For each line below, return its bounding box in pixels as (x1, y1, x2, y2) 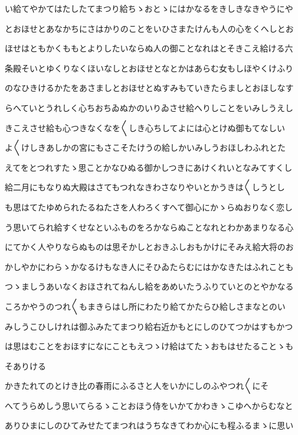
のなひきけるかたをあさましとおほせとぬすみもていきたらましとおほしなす (5, 82, 294, 94)
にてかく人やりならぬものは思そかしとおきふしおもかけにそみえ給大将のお (5, 241, 294, 253)
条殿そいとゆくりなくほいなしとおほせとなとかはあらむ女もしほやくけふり (5, 61, 294, 74)
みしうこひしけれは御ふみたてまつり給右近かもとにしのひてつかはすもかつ (5, 320, 293, 332)
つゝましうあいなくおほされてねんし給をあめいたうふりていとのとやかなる (5, 280, 294, 293)
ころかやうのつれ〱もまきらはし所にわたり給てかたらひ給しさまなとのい (5, 300, 286, 312)
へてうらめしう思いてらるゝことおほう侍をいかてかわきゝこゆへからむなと (5, 399, 293, 411)
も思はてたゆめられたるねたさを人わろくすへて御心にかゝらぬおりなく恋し (5, 200, 293, 213)
